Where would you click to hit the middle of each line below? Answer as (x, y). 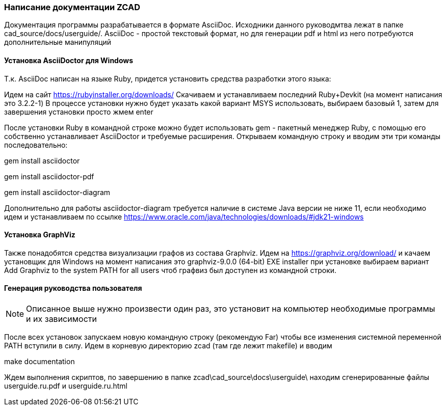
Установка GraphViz (40, 235)
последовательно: (36, 145)
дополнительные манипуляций (58, 42)
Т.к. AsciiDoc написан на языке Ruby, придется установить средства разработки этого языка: (168, 78)
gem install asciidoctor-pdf (49, 176)
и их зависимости (61, 319)
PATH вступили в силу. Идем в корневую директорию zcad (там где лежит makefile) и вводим (168, 346)
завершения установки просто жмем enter (79, 112)
